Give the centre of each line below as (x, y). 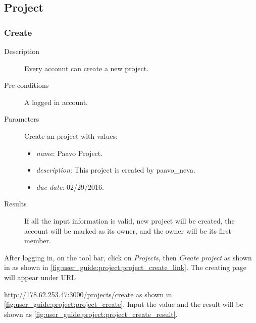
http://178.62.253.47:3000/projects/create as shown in (88, 294)
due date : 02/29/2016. (70, 186)
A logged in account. (56, 102)
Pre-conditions (27, 85)
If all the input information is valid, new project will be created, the (130, 220)
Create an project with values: (71, 136)
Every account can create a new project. (87, 68)
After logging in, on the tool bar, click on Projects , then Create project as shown (128, 257)
